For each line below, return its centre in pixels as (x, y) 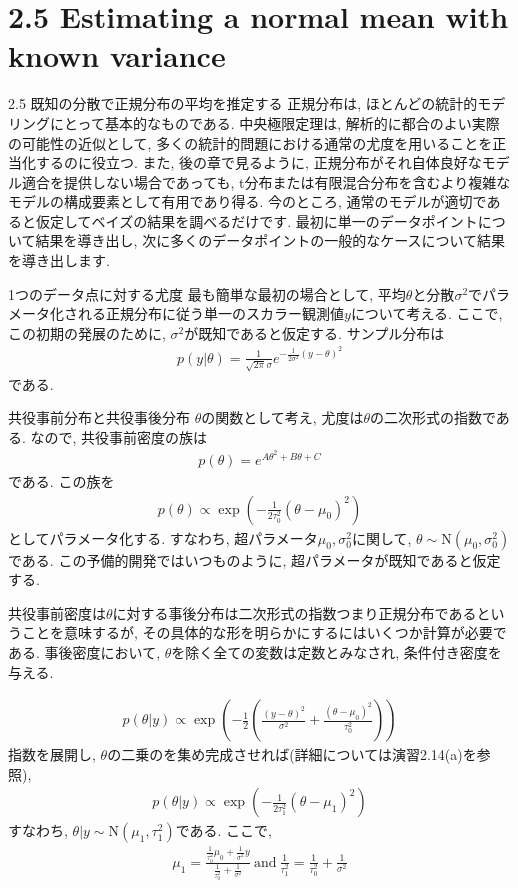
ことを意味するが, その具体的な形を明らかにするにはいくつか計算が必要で (264, 632)
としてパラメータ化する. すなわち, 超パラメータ (163, 537)
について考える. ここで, (426, 313)
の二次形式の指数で (432, 417)
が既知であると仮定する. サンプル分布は (314, 332)
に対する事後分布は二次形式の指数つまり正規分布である (294, 612)
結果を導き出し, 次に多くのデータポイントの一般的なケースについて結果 (270, 240)
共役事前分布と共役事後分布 (99, 417)
